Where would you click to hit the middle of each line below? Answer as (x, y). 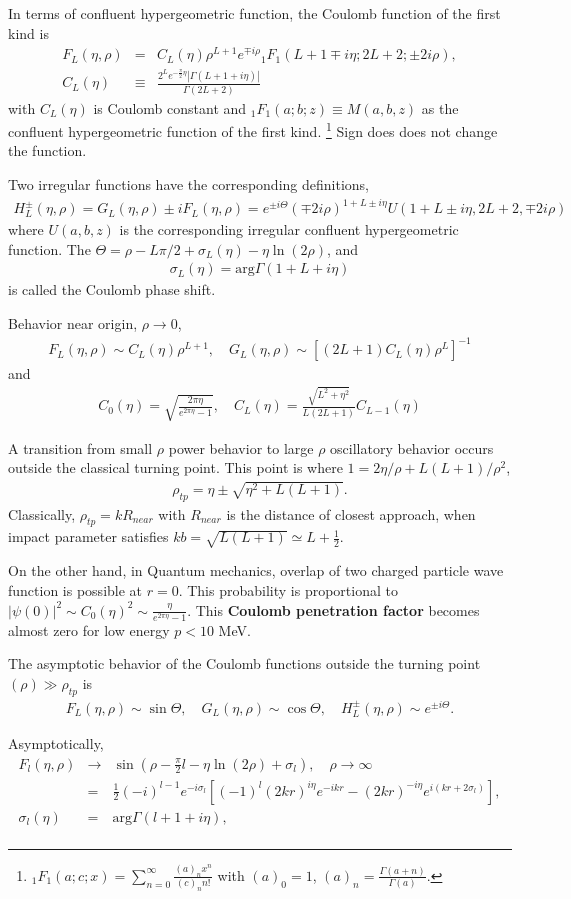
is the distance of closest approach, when (351, 513)
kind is (28, 32)
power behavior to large (241, 447)
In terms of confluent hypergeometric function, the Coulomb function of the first (254, 13)
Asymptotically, (56, 742)
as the (440, 107)
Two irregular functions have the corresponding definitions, (188, 184)
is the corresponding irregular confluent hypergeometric (289, 229)
